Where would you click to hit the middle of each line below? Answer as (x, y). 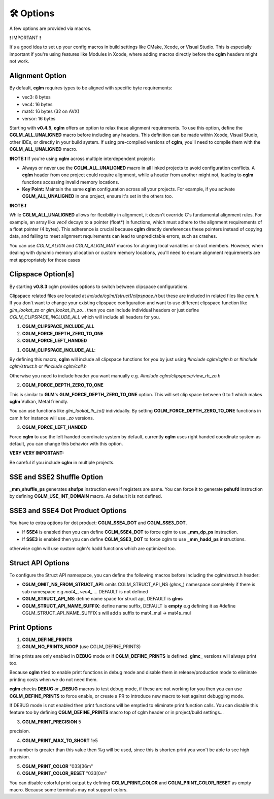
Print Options (31, 627)
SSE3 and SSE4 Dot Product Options (68, 510)
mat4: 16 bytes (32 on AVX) (51, 111)
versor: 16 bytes (39, 118)
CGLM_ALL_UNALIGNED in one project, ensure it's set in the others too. (98, 196)
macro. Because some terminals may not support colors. (68, 789)
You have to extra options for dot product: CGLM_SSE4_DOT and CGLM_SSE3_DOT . (98, 523)
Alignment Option (38, 75)
